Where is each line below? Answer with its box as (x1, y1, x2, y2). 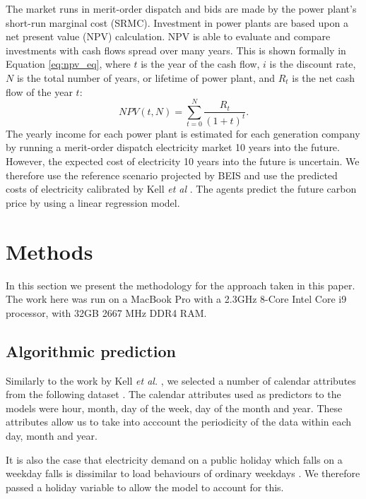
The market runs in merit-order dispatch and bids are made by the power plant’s (6, 1, 357, 16)
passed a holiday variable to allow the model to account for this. (6, 479, 284, 494)
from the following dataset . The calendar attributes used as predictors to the (6, 387, 341, 402)
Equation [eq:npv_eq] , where (6, 56, 131, 71)
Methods (6, 236, 93, 265)
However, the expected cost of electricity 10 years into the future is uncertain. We (6, 154, 360, 169)
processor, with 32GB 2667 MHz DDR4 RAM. (6, 305, 207, 320)
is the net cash (292, 70, 355, 85)
